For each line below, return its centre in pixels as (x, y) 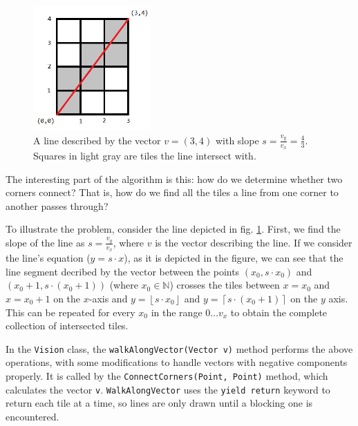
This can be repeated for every (70, 312)
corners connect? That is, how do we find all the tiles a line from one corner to (172, 192)
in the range (177, 312)
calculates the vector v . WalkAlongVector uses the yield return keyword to (168, 389)
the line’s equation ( (48, 258)
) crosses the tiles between (225, 285)
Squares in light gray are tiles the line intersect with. (145, 156)
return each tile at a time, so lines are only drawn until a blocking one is (159, 403)
